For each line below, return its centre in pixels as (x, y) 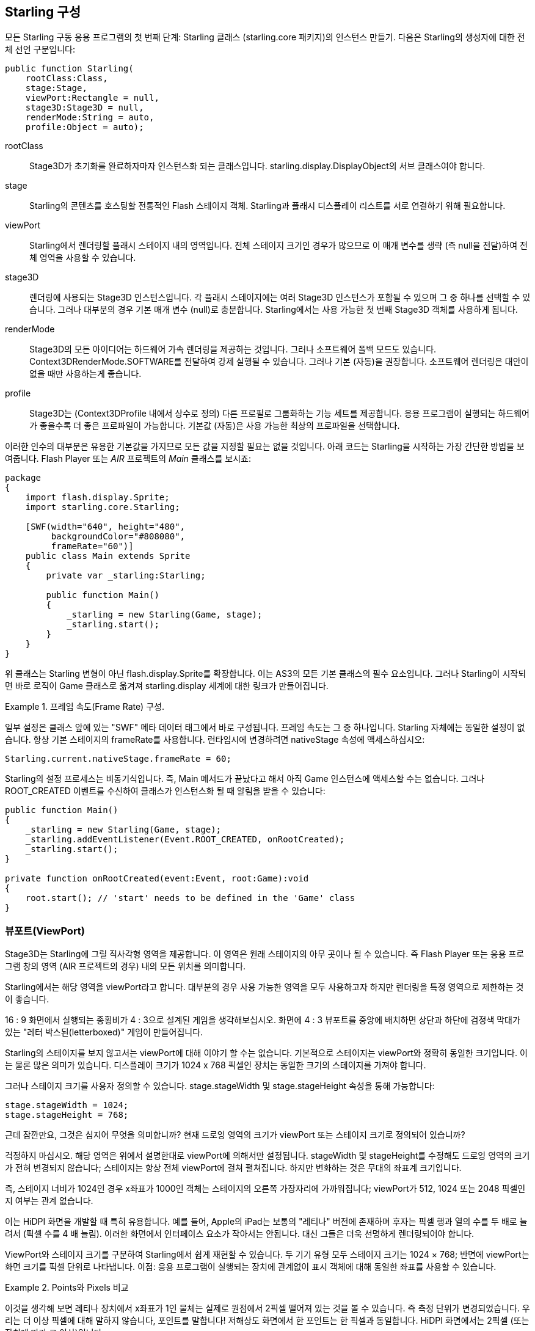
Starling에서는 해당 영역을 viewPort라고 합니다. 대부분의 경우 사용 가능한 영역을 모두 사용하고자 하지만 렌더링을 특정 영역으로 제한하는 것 (264, 987)
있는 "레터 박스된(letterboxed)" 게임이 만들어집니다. (104, 1032)
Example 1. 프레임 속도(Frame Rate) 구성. (85, 707)
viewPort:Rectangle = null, (92, 98)
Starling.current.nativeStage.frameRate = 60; (118, 759)
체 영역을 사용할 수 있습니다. (83, 258)
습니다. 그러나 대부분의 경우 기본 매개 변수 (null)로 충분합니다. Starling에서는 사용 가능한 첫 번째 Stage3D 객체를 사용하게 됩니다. (274, 310)
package (23, 478)
